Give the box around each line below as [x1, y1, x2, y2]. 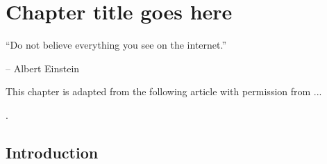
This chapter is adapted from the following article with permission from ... [6, 84, 322, 99]
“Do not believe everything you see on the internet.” [6, 38, 227, 52]
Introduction [6, 141, 99, 163]
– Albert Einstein [6, 60, 80, 75]
